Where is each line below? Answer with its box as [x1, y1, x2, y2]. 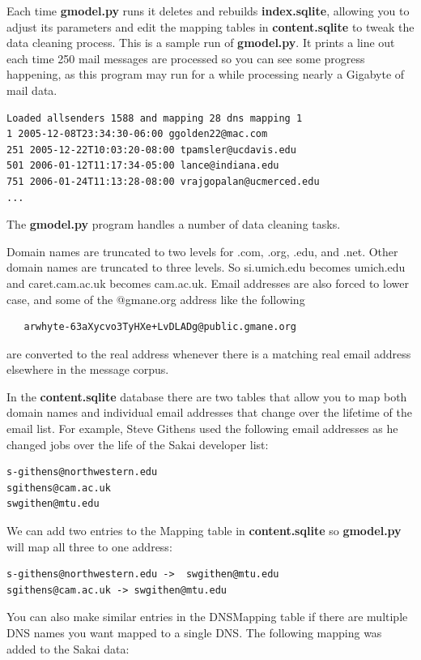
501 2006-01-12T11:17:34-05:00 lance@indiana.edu [6, 160, 279, 172]
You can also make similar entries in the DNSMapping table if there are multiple [6, 608, 408, 625]
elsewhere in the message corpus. [6, 361, 169, 378]
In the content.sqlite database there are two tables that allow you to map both [6, 388, 407, 405]
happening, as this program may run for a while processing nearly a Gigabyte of [6, 66, 405, 83]
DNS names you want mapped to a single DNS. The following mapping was [6, 624, 382, 641]
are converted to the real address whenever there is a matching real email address [6, 345, 411, 362]
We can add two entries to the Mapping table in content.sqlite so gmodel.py [6, 522, 402, 539]
